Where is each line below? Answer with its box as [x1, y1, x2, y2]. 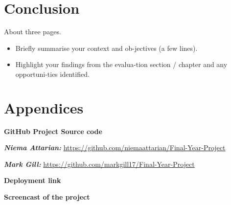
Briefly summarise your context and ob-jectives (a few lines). [15, 43, 198, 53]
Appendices [4, 97, 84, 117]
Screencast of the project [4, 192, 90, 202]
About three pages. [4, 26, 61, 37]
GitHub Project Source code [4, 126, 102, 136]
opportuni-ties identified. [15, 68, 90, 79]
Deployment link [4, 175, 61, 185]
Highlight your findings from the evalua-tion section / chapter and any [15, 59, 228, 69]
